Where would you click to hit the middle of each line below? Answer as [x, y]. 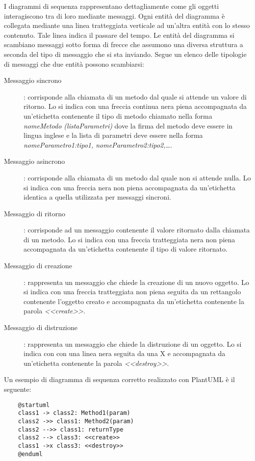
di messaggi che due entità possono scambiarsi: [74, 64]
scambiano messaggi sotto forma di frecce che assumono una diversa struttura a [124, 44]
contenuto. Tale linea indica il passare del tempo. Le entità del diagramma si [119, 35]
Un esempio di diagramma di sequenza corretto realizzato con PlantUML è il [119, 379]
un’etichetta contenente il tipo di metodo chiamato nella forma [118, 115]
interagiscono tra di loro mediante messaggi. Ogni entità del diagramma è [115, 15]
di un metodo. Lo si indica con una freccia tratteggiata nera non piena [129, 239]
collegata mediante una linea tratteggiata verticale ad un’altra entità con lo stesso [127, 25]
